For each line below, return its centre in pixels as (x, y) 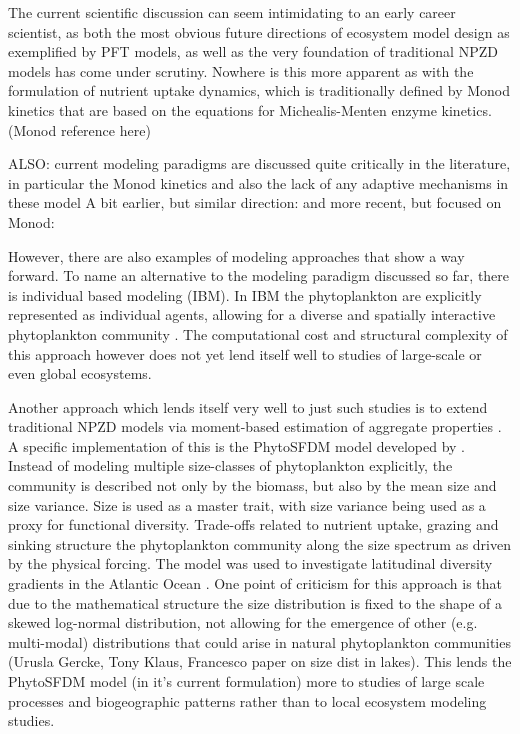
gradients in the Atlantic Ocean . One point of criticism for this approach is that (255, 583)
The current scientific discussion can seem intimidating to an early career (232, 12)
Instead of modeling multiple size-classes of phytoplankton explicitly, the (230, 465)
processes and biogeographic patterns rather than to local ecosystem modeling (247, 700)
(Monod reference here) (79, 129)
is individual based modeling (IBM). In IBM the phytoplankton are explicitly (245, 294)
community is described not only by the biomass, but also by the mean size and (252, 485)
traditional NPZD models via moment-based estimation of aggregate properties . (255, 426)
